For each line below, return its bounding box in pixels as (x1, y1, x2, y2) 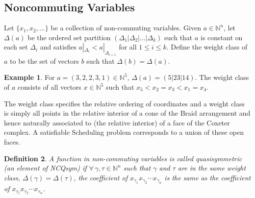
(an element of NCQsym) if (4, 163, 87, 173)
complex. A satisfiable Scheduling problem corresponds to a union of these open (4, 127, 244, 137)
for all (119, 42, 137, 52)
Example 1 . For (4, 72, 55, 82)
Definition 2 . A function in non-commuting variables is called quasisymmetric (4, 153, 242, 163)
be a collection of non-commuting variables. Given (51, 23, 201, 33)
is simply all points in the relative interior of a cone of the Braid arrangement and (4, 108, 251, 118)
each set (4, 42, 28, 52)
